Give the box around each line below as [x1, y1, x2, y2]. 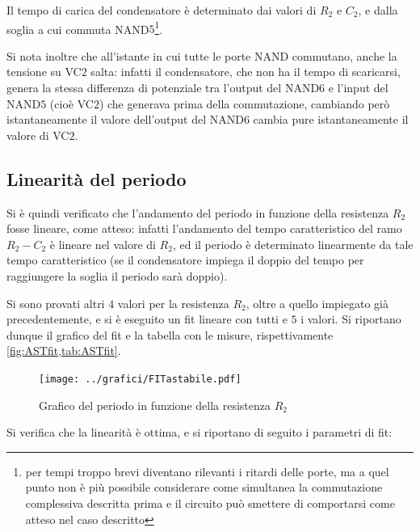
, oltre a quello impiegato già [246, 294, 388, 311]
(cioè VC [49, 95, 94, 112]
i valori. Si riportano [300, 310, 401, 327]
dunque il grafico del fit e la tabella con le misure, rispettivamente [6, 326, 334, 343]
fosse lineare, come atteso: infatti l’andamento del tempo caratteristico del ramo [6, 220, 402, 237]
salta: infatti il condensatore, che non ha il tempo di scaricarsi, [90, 63, 401, 80]
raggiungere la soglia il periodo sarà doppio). [6, 267, 228, 284]
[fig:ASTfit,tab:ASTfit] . [6, 342, 121, 359]
